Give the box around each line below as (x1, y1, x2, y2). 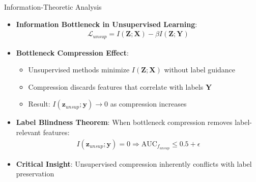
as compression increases (110, 98, 187, 109)
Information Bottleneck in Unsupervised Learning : (16, 18, 197, 29)
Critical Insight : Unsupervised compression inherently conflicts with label (16, 158, 252, 169)
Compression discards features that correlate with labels (28, 81, 204, 92)
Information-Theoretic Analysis (4, 2, 102, 12)
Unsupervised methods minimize (28, 64, 130, 75)
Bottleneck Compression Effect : (16, 47, 129, 58)
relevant (16, 127, 41, 138)
